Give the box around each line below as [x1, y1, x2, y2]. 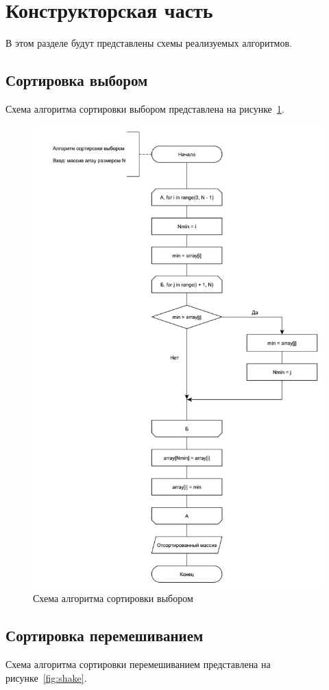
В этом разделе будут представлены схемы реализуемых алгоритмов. [5, 36, 292, 50]
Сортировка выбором [5, 69, 148, 91]
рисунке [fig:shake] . [5, 670, 87, 685]
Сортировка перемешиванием [5, 625, 204, 646]
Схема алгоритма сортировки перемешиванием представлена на [5, 657, 271, 671]
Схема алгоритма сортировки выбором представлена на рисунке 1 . [5, 101, 284, 115]
